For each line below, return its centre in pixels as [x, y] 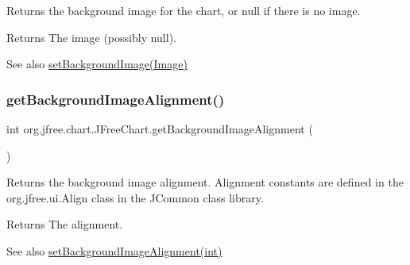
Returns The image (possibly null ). [91, 37]
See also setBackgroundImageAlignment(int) [114, 250]
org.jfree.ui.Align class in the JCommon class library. [135, 197]
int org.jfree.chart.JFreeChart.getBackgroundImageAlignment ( [160, 129]
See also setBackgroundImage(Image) [97, 64]
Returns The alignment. [65, 224]
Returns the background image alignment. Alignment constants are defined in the [205, 182]
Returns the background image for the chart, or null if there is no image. [184, 10]
